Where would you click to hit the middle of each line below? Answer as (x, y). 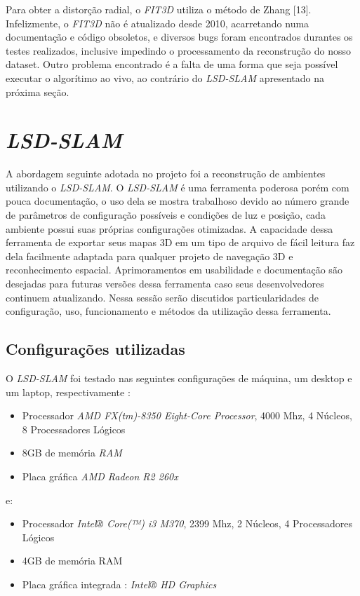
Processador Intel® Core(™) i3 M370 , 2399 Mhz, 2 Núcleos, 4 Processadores (187, 523)
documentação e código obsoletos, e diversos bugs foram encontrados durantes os (179, 37)
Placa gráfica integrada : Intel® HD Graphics (119, 584)
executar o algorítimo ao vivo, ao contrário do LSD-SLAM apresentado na (165, 77)
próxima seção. (38, 92)
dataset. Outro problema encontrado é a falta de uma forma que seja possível (172, 64)
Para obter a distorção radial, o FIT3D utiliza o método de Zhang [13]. (159, 9)
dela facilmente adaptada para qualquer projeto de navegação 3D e (149, 256)
